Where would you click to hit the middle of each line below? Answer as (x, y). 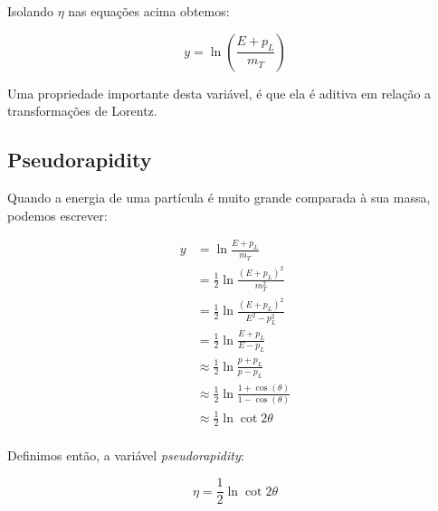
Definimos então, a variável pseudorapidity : (126, 455)
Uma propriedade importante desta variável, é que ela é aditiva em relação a (219, 93)
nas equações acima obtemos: (149, 11)
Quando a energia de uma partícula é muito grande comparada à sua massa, (219, 197)
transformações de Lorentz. (82, 111)
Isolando (31, 11)
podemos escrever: (57, 215)
